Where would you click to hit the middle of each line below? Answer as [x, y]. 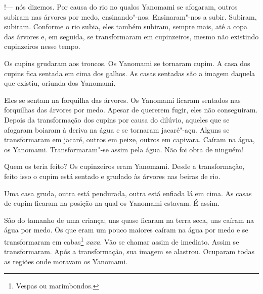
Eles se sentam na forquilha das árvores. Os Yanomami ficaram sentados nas [122, 100]
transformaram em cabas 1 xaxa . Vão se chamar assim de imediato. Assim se [122, 241]
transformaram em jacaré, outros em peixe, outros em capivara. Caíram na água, [129, 139]
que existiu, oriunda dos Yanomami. [60, 83]
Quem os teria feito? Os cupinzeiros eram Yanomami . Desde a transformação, [124, 166]
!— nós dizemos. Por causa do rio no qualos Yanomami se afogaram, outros [121, 7]
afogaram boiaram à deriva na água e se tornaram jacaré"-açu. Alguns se [117, 129]
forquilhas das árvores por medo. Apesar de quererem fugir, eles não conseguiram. [131, 110]
